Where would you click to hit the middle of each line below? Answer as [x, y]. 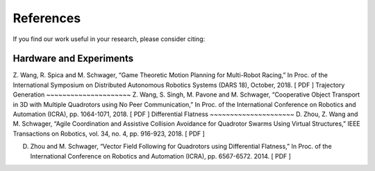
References [47, 18]
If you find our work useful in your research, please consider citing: [109, 39]
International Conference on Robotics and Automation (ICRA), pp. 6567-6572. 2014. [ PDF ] [161, 156]
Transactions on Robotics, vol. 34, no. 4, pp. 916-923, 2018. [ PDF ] [109, 133]
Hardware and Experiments [73, 59]
